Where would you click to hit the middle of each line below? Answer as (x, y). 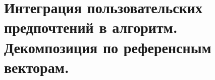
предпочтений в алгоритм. (91, 27)
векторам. (37, 67)
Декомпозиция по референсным (108, 47)
